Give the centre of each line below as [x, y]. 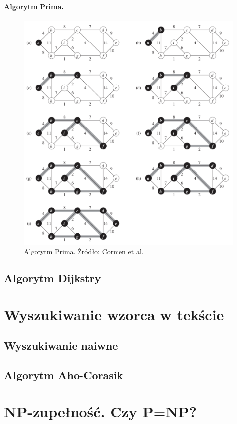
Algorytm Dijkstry [53, 278]
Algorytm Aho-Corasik [64, 375]
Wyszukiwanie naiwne [61, 346]
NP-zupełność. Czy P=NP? [100, 411]
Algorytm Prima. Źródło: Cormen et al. [84, 251]
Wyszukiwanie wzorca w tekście [114, 314]
